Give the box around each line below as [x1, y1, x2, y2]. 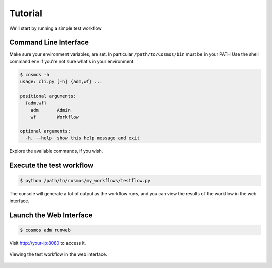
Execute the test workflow [9, 161, 94, 170]
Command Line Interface [9, 38, 89, 47]
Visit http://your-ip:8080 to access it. [9, 240, 86, 246]
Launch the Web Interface [9, 211, 93, 219]
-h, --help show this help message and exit [25, 135, 140, 141]
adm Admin [30, 107, 71, 113]
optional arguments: [20, 128, 71, 134]
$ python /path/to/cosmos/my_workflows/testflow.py [20, 177, 151, 184]
